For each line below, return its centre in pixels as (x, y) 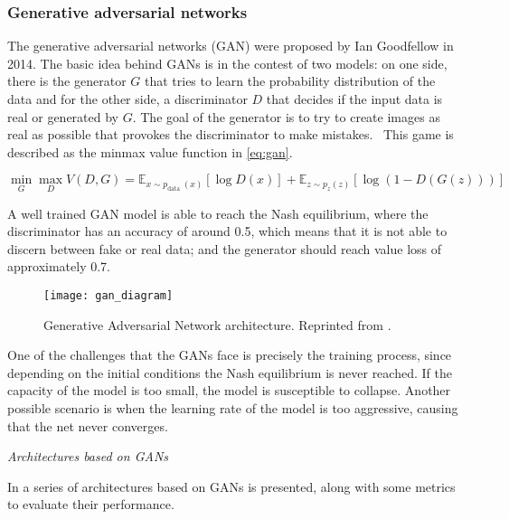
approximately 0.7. (59, 266)
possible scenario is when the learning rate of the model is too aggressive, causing (233, 408)
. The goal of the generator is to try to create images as (286, 116)
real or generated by (63, 116)
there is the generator (67, 81)
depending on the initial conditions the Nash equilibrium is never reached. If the (230, 372)
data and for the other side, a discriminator (127, 99)
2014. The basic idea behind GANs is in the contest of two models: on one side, (227, 63)
